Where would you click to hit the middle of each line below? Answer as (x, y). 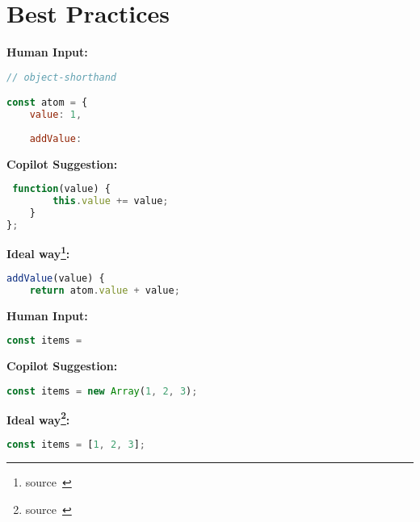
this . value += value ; (111, 201)
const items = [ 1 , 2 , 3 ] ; (76, 445)
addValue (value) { (56, 279)
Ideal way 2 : (38, 418)
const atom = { (47, 103)
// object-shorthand (62, 77)
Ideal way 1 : (38, 252)
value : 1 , (56, 115)
